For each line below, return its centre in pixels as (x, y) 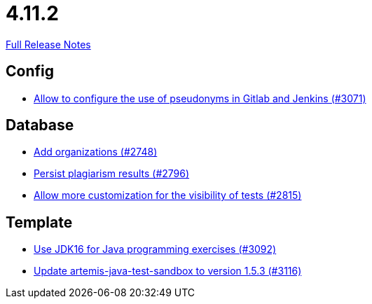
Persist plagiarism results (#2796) (112, 174)
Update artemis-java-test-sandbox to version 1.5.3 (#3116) (168, 271)
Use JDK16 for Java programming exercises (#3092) (155, 249)
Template (39, 222)
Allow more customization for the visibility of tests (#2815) (168, 195)
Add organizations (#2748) (96, 152)
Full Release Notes (48, 44)
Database (40, 125)
